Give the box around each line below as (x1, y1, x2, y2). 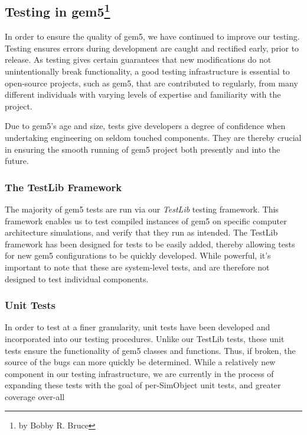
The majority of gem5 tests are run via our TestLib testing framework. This (5, 202, 279, 215)
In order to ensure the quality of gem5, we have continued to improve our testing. (5, 30, 300, 43)
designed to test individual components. (5, 272, 149, 285)
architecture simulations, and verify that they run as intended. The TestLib (5, 226, 278, 239)
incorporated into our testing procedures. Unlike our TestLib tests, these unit (5, 332, 285, 344)
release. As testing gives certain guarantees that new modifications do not (5, 53, 272, 66)
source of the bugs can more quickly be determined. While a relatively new (5, 356, 276, 368)
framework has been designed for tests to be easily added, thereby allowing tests (5, 237, 295, 250)
